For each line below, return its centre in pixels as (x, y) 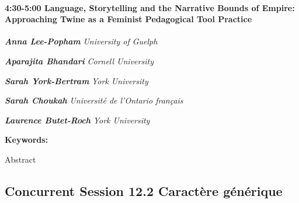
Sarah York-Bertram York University (77, 80)
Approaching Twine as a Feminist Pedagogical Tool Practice (128, 19)
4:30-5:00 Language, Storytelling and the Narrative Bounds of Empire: (150, 7)
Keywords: (27, 140)
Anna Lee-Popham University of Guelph (81, 41)
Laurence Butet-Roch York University (77, 120)
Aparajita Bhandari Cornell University (79, 61)
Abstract (20, 159)
